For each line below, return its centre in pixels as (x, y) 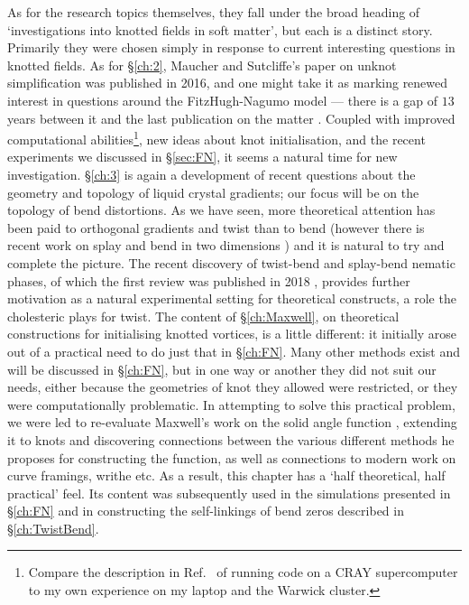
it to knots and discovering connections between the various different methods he (231, 439)
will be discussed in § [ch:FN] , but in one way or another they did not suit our (222, 369)
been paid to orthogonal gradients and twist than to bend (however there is (216, 227)
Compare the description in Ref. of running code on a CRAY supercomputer (243, 572)
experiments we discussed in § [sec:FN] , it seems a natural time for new (202, 157)
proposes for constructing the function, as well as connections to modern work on (232, 457)
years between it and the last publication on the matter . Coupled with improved (231, 118)
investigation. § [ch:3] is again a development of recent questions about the (212, 174)
